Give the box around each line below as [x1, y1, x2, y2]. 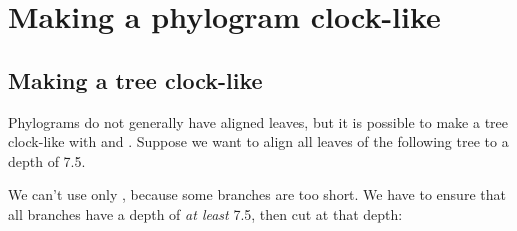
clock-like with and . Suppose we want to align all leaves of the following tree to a [8, 131, 509, 152]
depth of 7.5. [8, 150, 86, 171]
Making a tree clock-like [8, 64, 263, 95]
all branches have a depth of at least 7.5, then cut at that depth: [8, 203, 403, 224]
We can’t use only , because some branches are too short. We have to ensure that [8, 184, 506, 205]
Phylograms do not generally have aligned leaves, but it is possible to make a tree [8, 111, 508, 132]
